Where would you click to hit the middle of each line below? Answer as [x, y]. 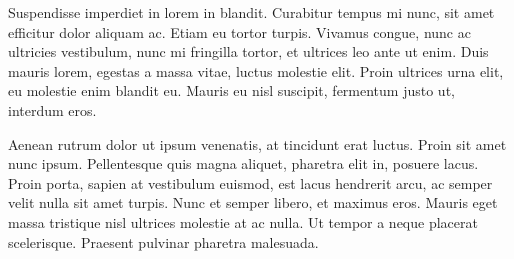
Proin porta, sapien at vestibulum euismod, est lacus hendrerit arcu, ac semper [250, 182]
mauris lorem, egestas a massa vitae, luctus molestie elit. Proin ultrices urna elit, [256, 70]
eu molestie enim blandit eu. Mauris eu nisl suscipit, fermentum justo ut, [231, 90]
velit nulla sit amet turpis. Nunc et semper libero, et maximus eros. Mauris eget [253, 202]
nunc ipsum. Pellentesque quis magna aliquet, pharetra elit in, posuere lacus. [243, 163]
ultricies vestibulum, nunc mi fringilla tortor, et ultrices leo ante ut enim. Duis [248, 51]
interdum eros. [52, 109]
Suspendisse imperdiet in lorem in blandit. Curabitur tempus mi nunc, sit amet [251, 12]
